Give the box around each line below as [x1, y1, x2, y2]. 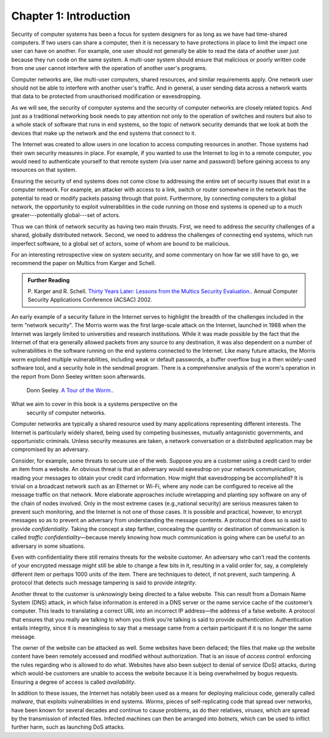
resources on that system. [11, 166, 77, 174]
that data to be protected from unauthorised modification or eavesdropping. [11, 93, 202, 100]
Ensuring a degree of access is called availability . [11, 678, 136, 686]
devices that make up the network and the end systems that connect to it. [11, 129, 196, 137]
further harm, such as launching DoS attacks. [11, 723, 125, 731]
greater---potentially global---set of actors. [11, 211, 121, 219]
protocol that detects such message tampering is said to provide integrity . [11, 579, 197, 586]
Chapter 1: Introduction [11, 9, 131, 23]
